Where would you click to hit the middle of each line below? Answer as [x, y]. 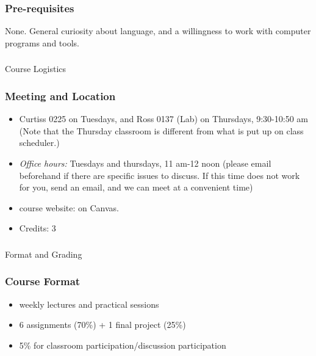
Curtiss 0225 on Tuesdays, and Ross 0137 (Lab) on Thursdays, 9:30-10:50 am [163, 119]
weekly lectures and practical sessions [89, 304]
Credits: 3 [38, 228]
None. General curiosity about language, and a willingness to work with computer [158, 31]
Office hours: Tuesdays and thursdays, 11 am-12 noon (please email [145, 163]
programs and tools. [42, 42]
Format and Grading [44, 254]
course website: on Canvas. [69, 207]
